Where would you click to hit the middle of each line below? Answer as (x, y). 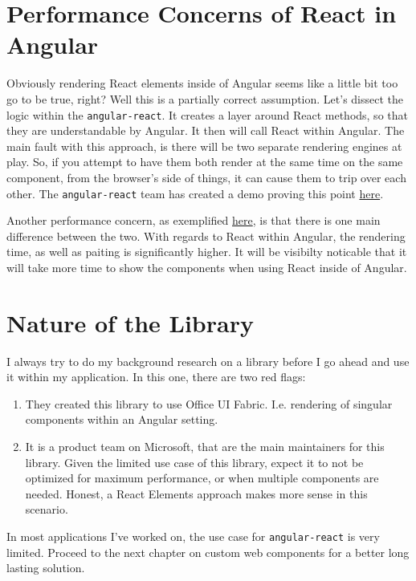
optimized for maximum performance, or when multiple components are (202, 478)
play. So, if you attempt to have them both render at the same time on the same (205, 162)
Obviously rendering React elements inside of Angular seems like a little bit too (202, 83)
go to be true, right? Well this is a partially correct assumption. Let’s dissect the (205, 98)
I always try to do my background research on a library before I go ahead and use (208, 361)
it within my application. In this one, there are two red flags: (156, 377)
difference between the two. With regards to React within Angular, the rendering (206, 236)
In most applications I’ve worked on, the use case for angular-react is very (193, 536)
